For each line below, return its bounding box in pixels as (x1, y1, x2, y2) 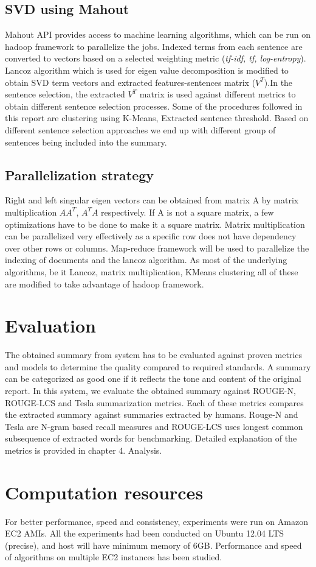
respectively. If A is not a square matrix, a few (101, 205, 274, 218)
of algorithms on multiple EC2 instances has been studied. (5, 551, 222, 563)
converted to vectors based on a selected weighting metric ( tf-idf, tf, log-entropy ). (5, 52, 306, 65)
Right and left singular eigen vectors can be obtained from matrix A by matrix (5, 194, 299, 206)
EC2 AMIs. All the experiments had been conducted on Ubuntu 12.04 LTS (5, 527, 284, 540)
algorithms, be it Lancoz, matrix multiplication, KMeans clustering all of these (5, 265, 298, 278)
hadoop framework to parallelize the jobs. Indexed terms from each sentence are (5, 40, 303, 52)
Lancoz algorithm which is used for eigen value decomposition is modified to (5, 63, 289, 76)
